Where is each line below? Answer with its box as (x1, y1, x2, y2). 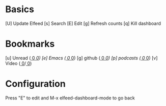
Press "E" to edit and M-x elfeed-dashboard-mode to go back (5, 95, 135, 101)
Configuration (5, 78, 66, 90)
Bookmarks (5, 38, 55, 50)
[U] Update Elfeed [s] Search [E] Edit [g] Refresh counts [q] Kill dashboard (5, 20, 161, 26)
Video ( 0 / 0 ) (5, 60, 32, 66)
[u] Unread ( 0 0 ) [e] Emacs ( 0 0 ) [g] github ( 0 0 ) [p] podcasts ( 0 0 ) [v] (5, 55, 158, 61)
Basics (5, 4, 35, 15)
